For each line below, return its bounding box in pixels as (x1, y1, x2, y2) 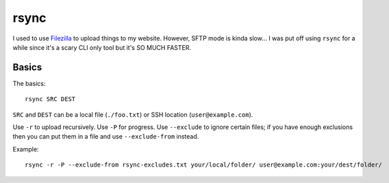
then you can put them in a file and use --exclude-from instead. (12, 132, 199, 141)
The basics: (12, 79, 46, 87)
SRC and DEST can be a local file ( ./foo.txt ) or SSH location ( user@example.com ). (12, 110, 253, 119)
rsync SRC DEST (25, 96, 76, 103)
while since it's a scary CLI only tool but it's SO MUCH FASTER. (12, 43, 192, 51)
